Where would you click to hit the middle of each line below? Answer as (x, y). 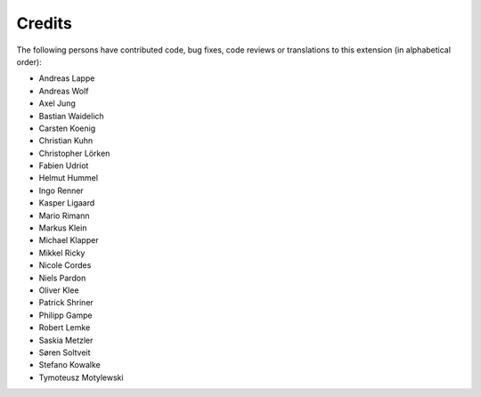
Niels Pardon (62, 278)
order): (29, 61)
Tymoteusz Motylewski (81, 377)
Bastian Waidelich (71, 116)
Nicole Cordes (65, 265)
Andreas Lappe (67, 78)
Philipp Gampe (65, 315)
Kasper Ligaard (67, 203)
